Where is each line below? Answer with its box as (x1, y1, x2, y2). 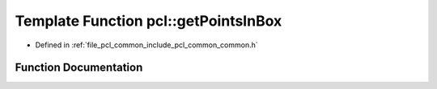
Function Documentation (15, 61, 143, 75)
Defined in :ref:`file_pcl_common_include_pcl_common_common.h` (35, 40, 258, 50)
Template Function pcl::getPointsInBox (15, 12, 282, 30)
